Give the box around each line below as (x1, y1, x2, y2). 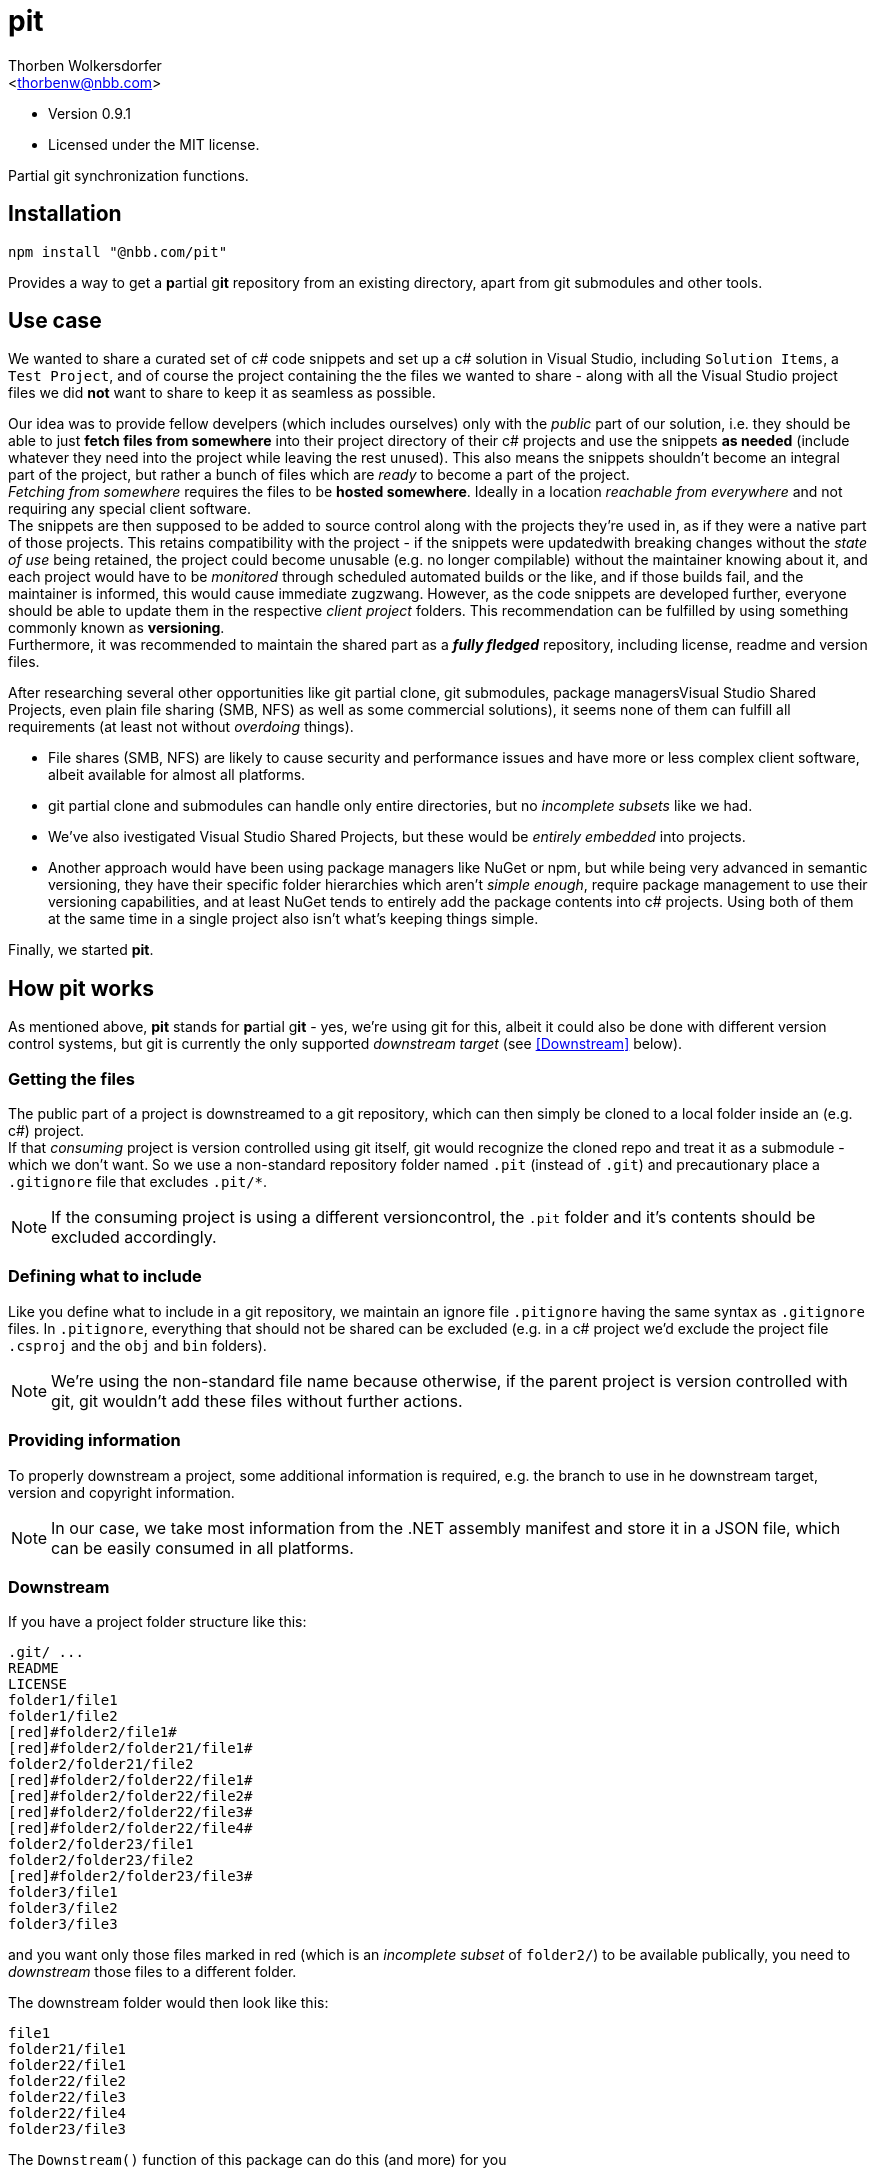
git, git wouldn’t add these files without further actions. (51, 1390, 463, 1411)
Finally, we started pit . (8, 941, 154, 959)
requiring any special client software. (8, 500, 252, 518)
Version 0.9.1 (48, 104, 132, 122)
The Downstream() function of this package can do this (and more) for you (8, 2151, 507, 2169)
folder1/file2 (8, 1708, 118, 1725)
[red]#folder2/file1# (8, 1724, 177, 1741)
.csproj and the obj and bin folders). (8, 1336, 267, 1354)
